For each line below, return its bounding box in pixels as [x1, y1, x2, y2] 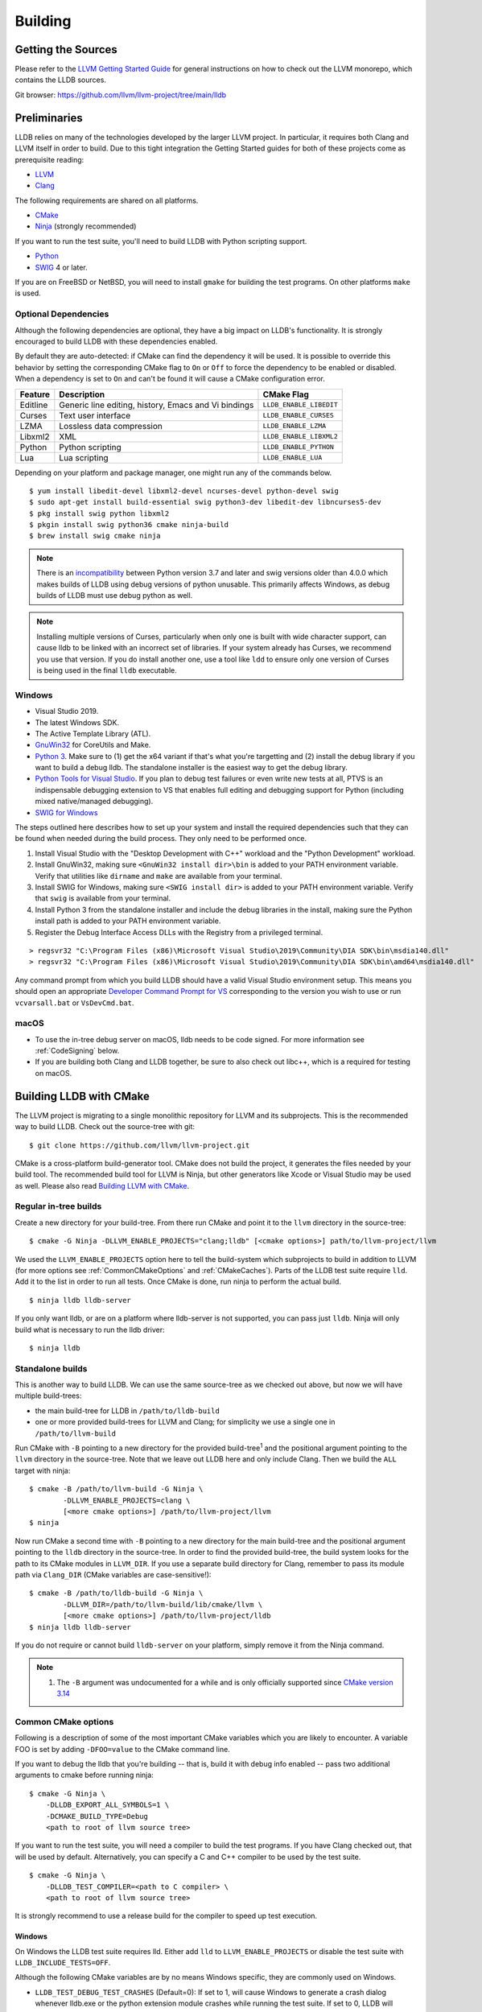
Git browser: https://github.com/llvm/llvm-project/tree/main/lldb [14, 89, 227, 100]
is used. [14, 288, 42, 298]
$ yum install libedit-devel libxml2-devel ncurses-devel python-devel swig [29, 486, 340, 495]
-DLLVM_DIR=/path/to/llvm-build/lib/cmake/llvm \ [63, 1600, 263, 1609]
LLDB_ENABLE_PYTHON [262, 443, 334, 451]
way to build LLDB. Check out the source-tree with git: [14, 1122, 196, 1132]
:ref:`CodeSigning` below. [35, 1046, 120, 1056]
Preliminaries [14, 111, 84, 125]
